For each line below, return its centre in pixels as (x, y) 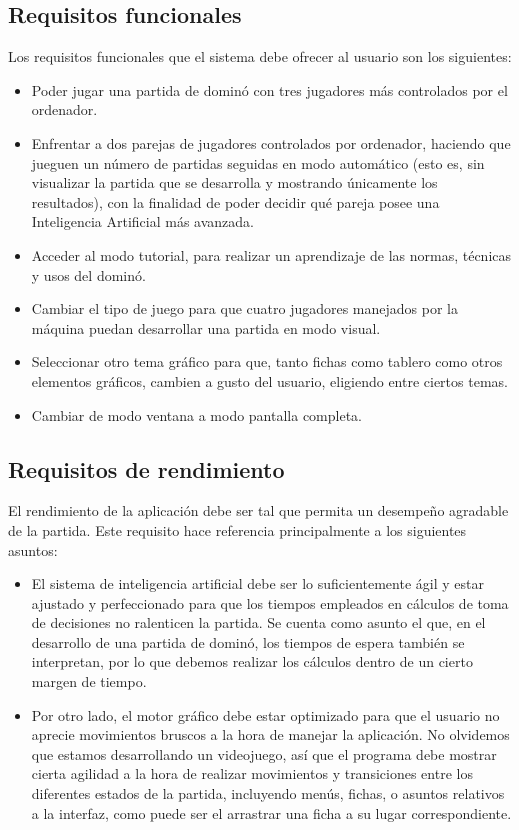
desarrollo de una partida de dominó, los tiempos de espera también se (248, 641)
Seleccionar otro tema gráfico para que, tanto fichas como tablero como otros (267, 361)
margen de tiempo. (89, 681)
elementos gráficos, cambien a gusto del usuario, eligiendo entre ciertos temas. (269, 380)
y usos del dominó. (88, 274)
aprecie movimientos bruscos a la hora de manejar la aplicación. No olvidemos (270, 734)
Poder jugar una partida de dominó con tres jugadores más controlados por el (269, 89)
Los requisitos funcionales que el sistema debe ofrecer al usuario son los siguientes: (260, 56)
